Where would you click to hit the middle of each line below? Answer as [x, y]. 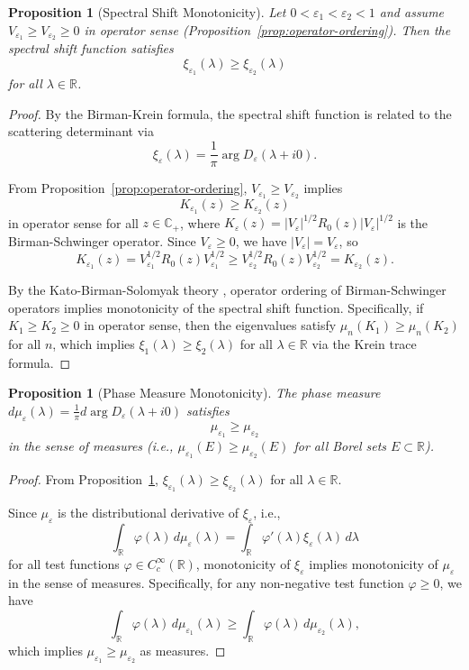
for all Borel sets [340, 445]
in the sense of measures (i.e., [91, 445]
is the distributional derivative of [148, 513]
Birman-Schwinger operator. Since [102, 240]
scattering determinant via [81, 131]
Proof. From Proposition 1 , [83, 479]
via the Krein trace [364, 343]
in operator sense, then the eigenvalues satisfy [210, 325]
